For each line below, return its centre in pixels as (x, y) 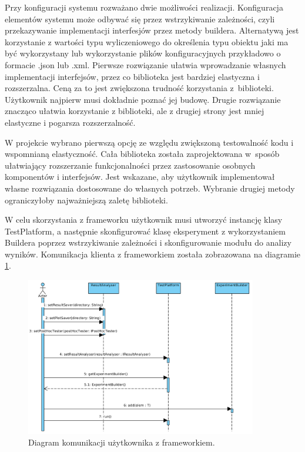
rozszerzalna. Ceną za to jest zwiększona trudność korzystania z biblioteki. (139, 88)
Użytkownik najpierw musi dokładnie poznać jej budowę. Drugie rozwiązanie (143, 99)
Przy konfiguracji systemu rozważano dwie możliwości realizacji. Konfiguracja (144, 7)
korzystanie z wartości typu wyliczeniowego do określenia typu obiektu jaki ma (147, 41)
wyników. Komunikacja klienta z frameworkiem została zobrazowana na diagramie (153, 254)
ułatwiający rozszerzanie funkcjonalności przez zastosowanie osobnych (130, 165)
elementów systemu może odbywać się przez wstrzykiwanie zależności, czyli (140, 19)
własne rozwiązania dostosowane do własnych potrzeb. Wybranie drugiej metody (150, 188)
